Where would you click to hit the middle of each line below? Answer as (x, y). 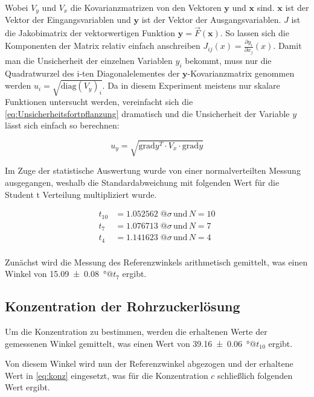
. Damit (287, 46)
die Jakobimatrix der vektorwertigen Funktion (90, 33)
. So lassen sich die (255, 33)
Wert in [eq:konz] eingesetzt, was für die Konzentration (107, 375)
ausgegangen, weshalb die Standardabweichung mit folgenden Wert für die (142, 182)
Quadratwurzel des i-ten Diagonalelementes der (92, 73)
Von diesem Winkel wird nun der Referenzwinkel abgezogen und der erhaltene (149, 364)
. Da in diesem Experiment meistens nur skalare (191, 85)
